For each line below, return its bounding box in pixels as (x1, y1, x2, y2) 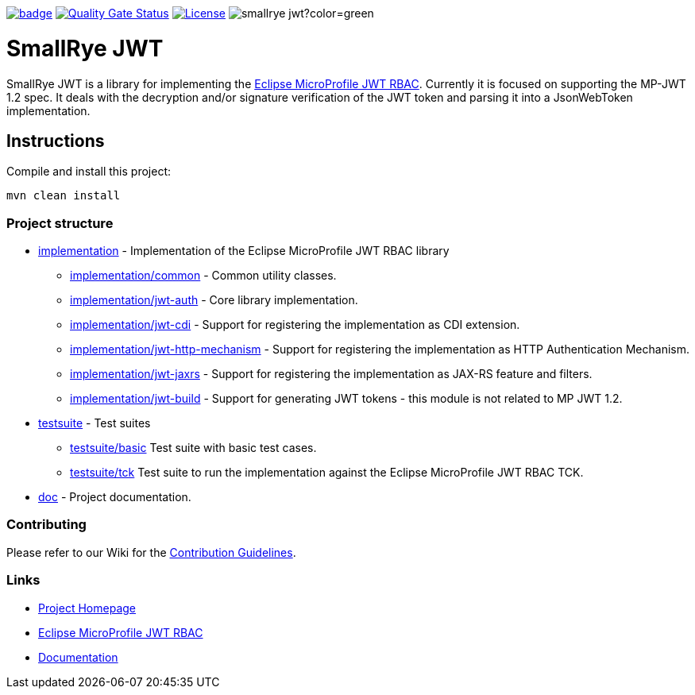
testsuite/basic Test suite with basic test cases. (70, 441, 317, 455)
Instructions (6, 130, 105, 151)
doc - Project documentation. (38, 490, 191, 504)
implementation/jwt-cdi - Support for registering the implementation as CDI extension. (70, 318, 520, 332)
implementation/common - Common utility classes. (70, 268, 337, 283)
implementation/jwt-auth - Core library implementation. (70, 293, 358, 307)
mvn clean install (6, 189, 121, 203)
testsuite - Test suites (38, 416, 151, 431)
